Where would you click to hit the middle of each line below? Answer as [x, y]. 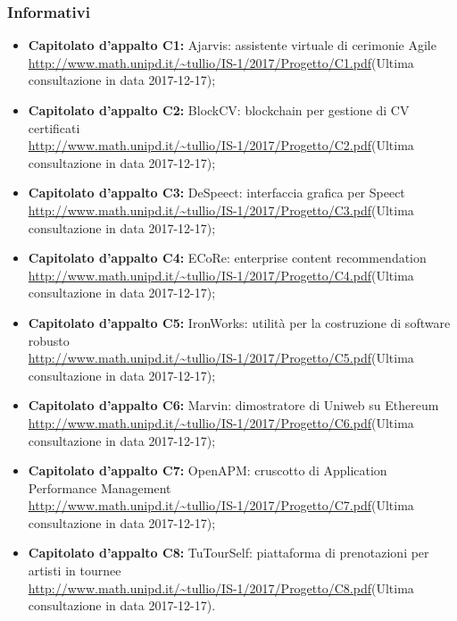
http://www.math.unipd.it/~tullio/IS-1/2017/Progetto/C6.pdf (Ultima [221, 422]
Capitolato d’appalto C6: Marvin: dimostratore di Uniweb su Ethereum [233, 405]
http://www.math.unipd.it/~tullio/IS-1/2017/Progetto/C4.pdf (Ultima [221, 275]
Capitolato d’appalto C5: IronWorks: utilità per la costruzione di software [239, 322]
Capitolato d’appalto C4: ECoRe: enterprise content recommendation [227, 258]
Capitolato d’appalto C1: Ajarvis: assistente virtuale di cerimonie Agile [232, 45]
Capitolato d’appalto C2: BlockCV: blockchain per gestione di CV [219, 110]
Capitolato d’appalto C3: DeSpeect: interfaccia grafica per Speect [216, 193]
